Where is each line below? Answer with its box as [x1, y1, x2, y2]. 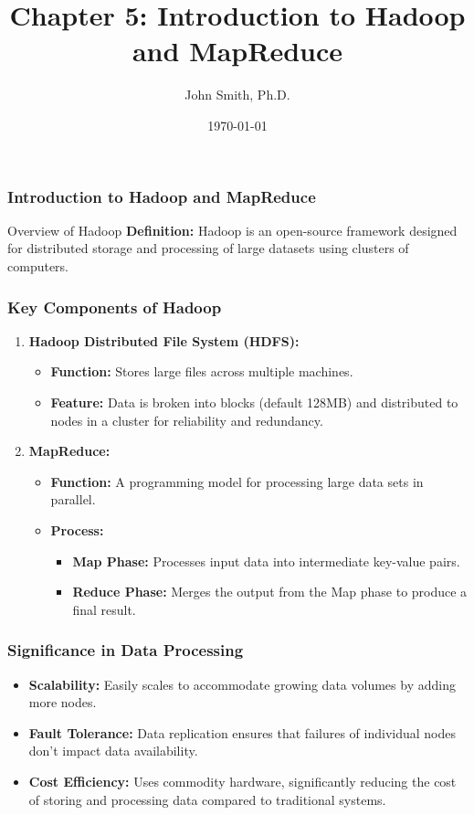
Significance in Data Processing [7, 639, 244, 662]
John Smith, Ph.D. [184, 85, 290, 104]
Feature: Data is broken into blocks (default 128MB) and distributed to [50, 392, 458, 411]
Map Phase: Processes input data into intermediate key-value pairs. [72, 551, 460, 570]
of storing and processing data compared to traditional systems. [28, 789, 386, 809]
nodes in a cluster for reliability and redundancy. [50, 410, 323, 429]
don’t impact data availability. [28, 741, 198, 760]
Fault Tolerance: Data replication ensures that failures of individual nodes [28, 723, 456, 742]
